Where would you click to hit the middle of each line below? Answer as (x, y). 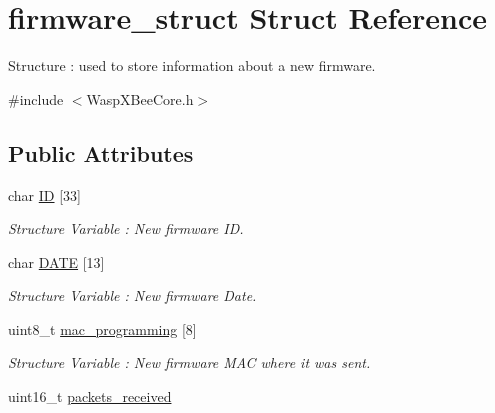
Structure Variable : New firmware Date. (132, 295)
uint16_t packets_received (90, 396)
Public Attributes (101, 152)
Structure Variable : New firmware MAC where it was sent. (189, 362)
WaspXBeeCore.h (140, 98)
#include (36, 98)
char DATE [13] (56, 261)
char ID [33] (44, 194)
